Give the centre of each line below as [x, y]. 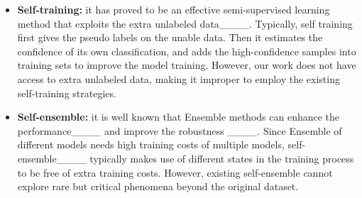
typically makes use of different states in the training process [222, 158]
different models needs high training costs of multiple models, [151, 144]
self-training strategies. [67, 93]
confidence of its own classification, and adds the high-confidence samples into [187, 51]
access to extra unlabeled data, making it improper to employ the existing [179, 78]
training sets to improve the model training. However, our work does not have [187, 65]
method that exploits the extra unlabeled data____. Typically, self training [185, 23]
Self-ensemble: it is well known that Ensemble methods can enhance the [179, 117]
